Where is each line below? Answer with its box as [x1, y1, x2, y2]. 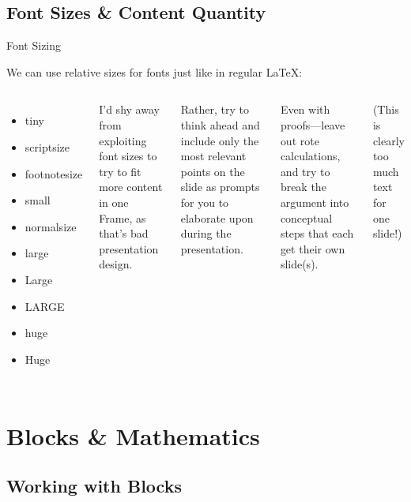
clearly [372, 132, 405, 148]
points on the [180, 163, 245, 179]
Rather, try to [180, 101, 249, 118]
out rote [280, 132, 319, 148]
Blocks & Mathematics [6, 419, 260, 451]
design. [99, 256, 133, 272]
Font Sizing [6, 37, 62, 54]
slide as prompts [180, 178, 260, 195]
